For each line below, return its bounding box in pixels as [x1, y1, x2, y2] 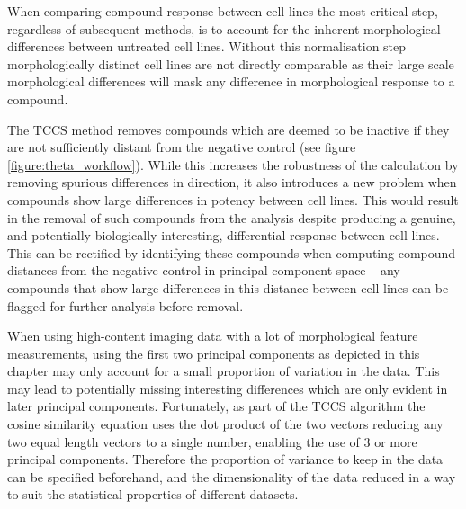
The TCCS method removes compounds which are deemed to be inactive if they [7, 120, 450, 138]
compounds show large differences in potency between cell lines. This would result [7, 190, 459, 209]
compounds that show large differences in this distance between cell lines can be [7, 278, 449, 297]
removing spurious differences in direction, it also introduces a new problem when [7, 173, 457, 192]
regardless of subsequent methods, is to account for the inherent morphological [7, 19, 441, 38]
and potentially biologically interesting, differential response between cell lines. [7, 226, 440, 245]
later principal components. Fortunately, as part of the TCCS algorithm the [7, 397, 426, 415]
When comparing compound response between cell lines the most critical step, [7, 2, 438, 20]
